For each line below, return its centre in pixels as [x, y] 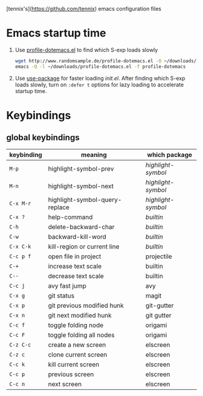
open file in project [75, 256]
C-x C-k [20, 246]
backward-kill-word [77, 236]
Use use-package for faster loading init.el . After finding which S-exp [100, 78]
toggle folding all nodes [81, 335]
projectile [159, 256]
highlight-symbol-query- [85, 200]
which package [169, 155]
